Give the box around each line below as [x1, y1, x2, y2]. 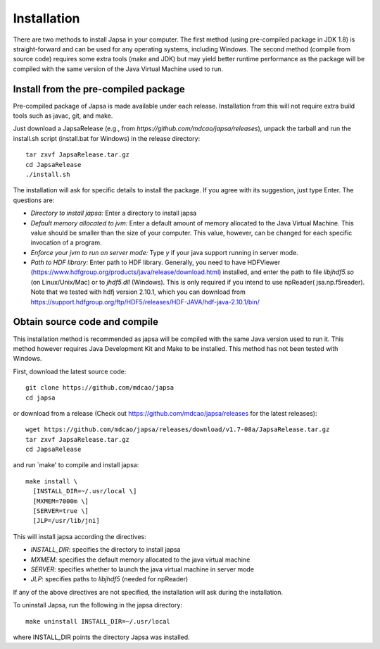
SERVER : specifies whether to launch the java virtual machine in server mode [30, 564, 255, 574]
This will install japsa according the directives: [13, 532, 147, 540]
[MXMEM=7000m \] [32, 497, 89, 505]
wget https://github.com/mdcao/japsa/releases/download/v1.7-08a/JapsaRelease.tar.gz [25, 426, 330, 433]
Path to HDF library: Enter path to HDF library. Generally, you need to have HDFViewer [30, 258, 281, 267]
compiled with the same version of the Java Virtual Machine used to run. [13, 64, 224, 73]
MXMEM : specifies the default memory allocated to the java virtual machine [30, 555, 251, 564]
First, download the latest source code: [13, 367, 127, 376]
